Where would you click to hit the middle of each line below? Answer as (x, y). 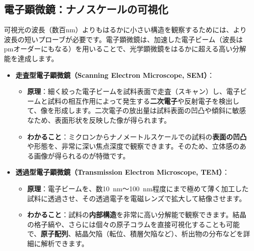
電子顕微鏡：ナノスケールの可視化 (86, 9)
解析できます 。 (65, 243)
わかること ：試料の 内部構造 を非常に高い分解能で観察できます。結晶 (137, 215)
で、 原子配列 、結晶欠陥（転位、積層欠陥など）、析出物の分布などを (135, 234)
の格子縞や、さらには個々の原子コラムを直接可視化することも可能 (133, 224)
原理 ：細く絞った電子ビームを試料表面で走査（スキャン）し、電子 (134, 91)
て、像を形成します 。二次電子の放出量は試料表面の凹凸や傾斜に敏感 (137, 110)
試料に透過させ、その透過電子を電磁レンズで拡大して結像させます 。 (137, 198)
